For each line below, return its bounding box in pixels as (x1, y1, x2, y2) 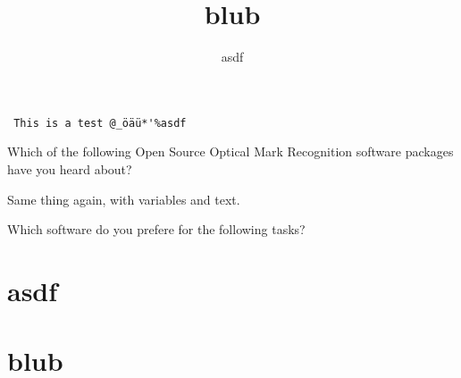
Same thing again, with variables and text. (7, 189, 240, 208)
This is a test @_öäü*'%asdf (13, 116, 187, 130)
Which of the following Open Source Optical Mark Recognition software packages (7, 142, 454, 161)
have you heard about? (7, 159, 132, 178)
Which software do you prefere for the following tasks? (7, 220, 306, 239)
